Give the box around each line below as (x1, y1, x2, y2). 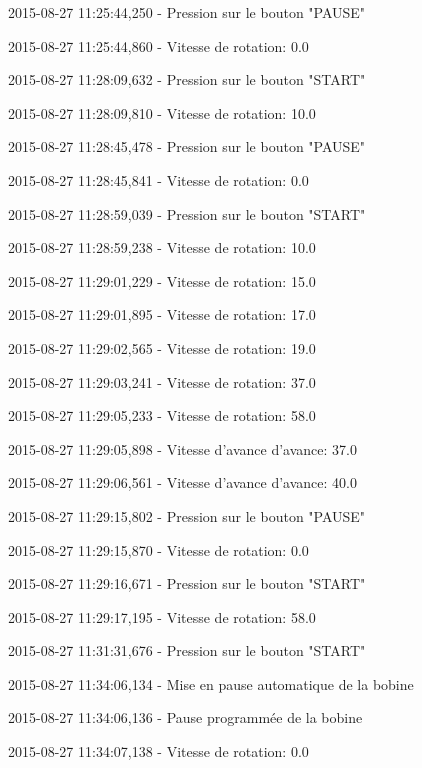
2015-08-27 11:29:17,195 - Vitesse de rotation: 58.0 (8, 606, 316, 627)
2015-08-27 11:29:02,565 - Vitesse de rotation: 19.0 (8, 337, 316, 358)
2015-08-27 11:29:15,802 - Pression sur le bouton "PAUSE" (8, 505, 366, 526)
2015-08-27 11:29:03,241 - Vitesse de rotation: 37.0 (8, 371, 316, 392)
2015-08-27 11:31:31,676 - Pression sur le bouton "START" (8, 640, 366, 661)
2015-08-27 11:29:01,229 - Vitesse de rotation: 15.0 (8, 270, 316, 291)
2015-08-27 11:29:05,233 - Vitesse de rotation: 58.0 (8, 405, 316, 426)
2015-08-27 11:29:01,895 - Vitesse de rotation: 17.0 (8, 304, 316, 325)
